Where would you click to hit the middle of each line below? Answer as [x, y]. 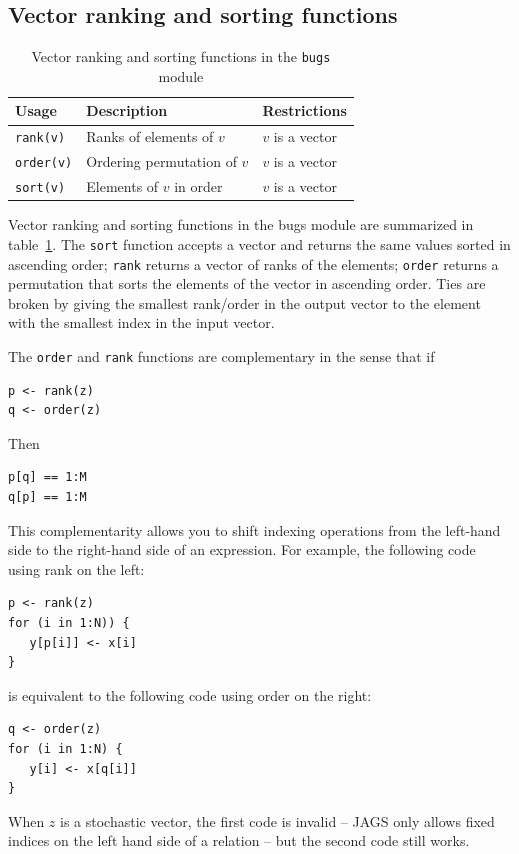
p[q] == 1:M [47, 477]
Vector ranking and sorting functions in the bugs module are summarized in [241, 224]
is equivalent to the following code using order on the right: [190, 694]
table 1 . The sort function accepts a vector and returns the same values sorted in [259, 243]
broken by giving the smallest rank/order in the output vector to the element [244, 302]
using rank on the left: [76, 568]
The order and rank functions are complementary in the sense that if [221, 355]
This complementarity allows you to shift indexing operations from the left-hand [254, 529]
